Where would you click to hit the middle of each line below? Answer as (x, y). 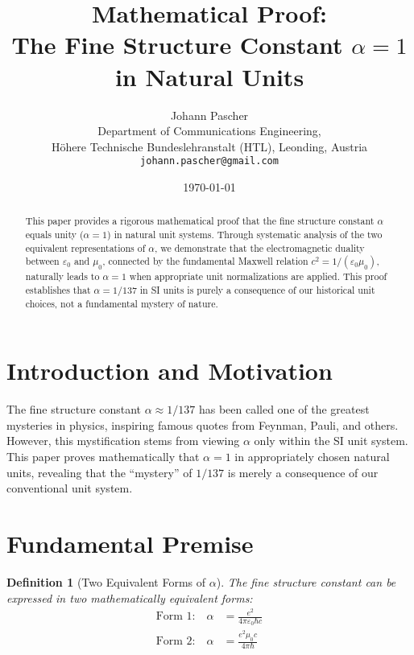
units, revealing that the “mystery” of (99, 472)
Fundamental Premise (130, 543)
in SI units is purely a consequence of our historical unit (257, 289)
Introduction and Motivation (170, 371)
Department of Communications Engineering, (209, 131)
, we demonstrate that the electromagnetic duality (259, 247)
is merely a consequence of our (303, 472)
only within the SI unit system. (331, 441)
